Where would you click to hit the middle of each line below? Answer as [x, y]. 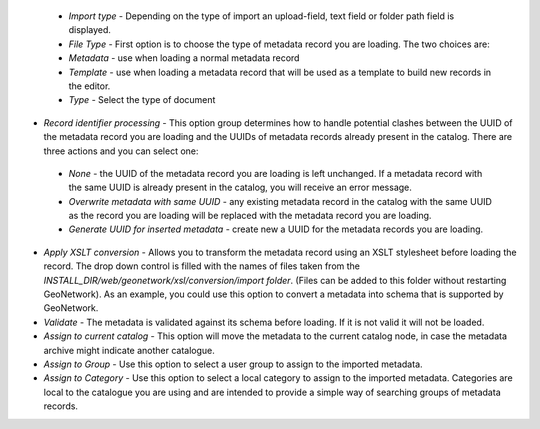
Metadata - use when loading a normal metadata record [184, 58]
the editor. [89, 86]
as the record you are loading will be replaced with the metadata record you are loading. [250, 216]
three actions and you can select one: [121, 151]
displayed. [90, 30]
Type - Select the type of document [142, 100]
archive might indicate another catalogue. [129, 350]
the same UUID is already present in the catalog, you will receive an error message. [240, 187]
